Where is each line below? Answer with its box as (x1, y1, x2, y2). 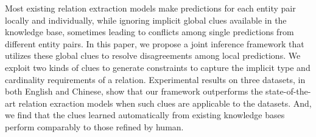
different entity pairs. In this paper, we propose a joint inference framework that (5, 37, 304, 50)
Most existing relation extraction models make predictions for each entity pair (5, 2, 296, 14)
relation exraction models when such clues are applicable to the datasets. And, (18, 96, 312, 109)
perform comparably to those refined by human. (5, 120, 184, 133)
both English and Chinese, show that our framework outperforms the (5, 85, 263, 98)
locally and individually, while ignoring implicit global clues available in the (5, 13, 287, 26)
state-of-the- (265, 85, 311, 98)
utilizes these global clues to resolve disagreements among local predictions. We (5, 49, 301, 62)
